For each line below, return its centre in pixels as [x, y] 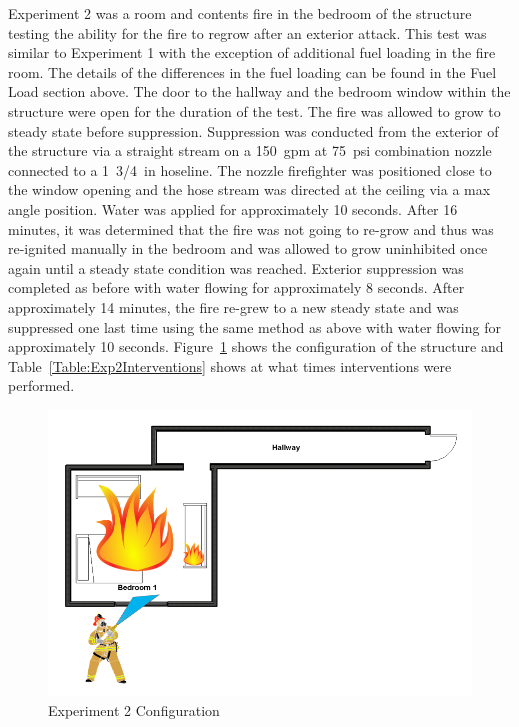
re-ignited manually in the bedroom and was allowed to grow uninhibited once [248, 248]
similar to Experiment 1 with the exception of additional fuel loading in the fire [252, 52]
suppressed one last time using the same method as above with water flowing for [254, 326]
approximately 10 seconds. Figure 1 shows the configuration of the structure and [256, 346]
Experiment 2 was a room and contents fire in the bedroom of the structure [240, 13]
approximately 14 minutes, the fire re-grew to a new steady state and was [233, 306]
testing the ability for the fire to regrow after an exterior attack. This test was [247, 32]
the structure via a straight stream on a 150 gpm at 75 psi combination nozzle [250, 150]
